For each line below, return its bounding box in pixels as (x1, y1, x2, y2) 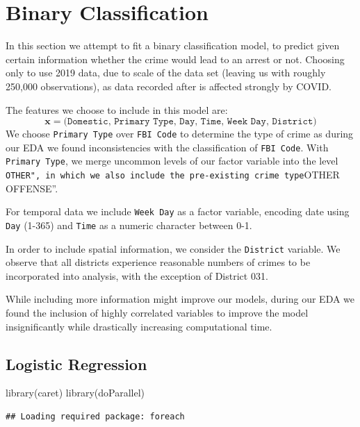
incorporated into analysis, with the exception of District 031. (6, 268, 268, 283)
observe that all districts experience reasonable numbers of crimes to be (6, 255, 311, 269)
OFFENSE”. (6, 181, 58, 195)
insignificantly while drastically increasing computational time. (6, 319, 272, 333)
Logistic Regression (6, 353, 147, 374)
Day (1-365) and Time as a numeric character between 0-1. (6, 217, 252, 232)
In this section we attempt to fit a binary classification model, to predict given (6, 38, 340, 53)
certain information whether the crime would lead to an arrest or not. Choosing (6, 51, 345, 66)
